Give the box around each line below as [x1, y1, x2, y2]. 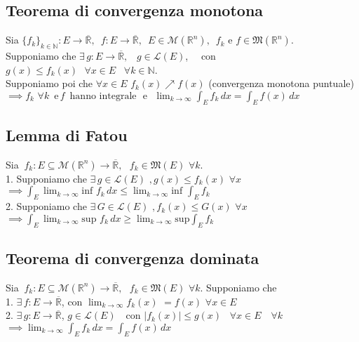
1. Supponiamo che [6, 171, 87, 185]
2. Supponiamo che [6, 199, 87, 213]
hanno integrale [69, 91, 137, 101]
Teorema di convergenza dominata [6, 246, 259, 268]
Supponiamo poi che [6, 76, 93, 91]
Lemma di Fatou [6, 124, 128, 145]
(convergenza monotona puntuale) [208, 76, 354, 91]
